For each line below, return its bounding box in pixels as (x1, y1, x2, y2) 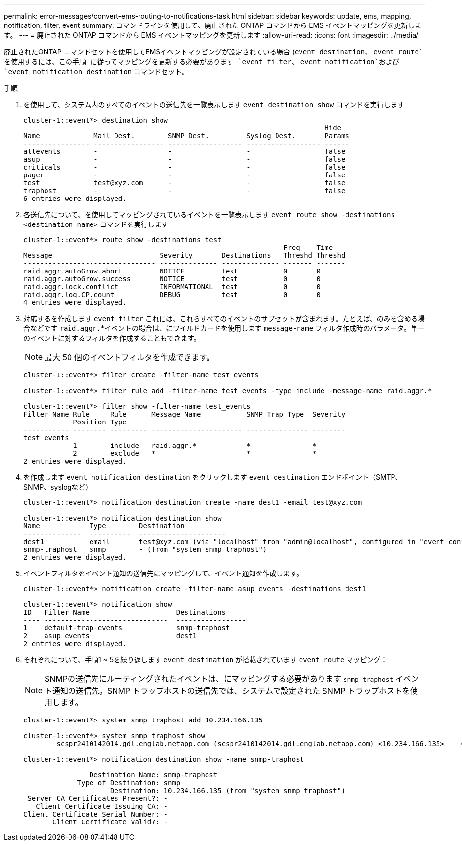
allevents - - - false (23, 148, 346, 155)
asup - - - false (23, 155, 346, 163)
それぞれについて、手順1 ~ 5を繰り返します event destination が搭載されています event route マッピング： (23, 655, 388, 664)
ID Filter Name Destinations (23, 608, 226, 616)
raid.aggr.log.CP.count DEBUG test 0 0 (23, 291, 321, 298)
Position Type (73, 418, 127, 426)
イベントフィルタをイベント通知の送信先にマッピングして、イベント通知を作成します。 (23, 569, 303, 577)
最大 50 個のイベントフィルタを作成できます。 (45, 352, 214, 362)
